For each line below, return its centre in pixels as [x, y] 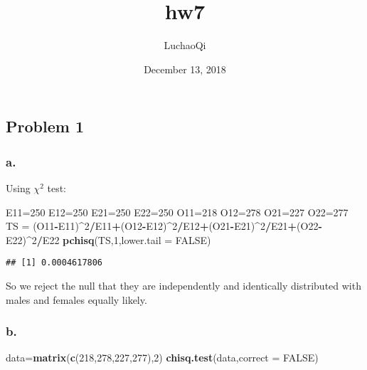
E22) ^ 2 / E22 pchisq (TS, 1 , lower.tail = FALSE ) [108, 239]
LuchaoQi [185, 45]
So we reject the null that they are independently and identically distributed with [183, 285]
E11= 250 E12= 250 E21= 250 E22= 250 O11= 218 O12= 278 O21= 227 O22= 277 [177, 212]
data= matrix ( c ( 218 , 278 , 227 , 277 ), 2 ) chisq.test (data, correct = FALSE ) [162, 358]
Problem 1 [45, 126]
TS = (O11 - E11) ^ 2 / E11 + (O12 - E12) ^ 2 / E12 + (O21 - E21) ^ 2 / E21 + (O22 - [164, 226]
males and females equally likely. [76, 299]
